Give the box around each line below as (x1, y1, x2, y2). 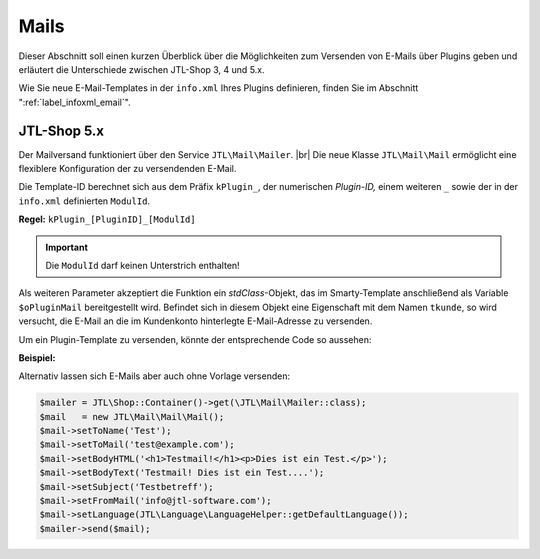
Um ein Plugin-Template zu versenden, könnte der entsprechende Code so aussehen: (18, 333, 372, 345)
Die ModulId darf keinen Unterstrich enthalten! (45, 259, 240, 271)
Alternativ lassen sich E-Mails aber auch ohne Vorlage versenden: (18, 370, 290, 382)
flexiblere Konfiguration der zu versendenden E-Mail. (18, 163, 237, 175)
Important (45, 241, 89, 253)
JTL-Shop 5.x (18, 122, 105, 139)
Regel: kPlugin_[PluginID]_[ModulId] (18, 213, 196, 225)
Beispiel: (18, 351, 56, 364)
